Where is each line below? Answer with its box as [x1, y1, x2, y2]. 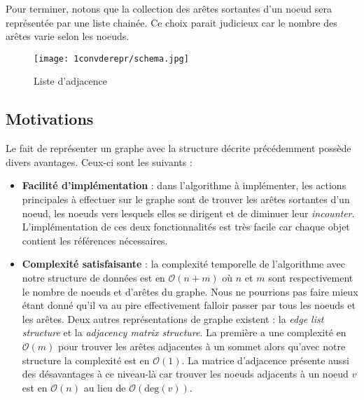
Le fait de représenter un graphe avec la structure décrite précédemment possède [6, 141, 351, 156]
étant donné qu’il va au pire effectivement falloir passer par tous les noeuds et [22, 298, 356, 312]
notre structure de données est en [22, 270, 165, 284]
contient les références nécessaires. [22, 233, 168, 247]
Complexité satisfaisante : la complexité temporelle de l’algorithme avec [22, 256, 345, 271]
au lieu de [83, 380, 126, 394]
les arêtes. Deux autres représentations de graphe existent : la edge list [22, 311, 324, 326]
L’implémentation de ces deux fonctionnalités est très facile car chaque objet [22, 219, 350, 234]
